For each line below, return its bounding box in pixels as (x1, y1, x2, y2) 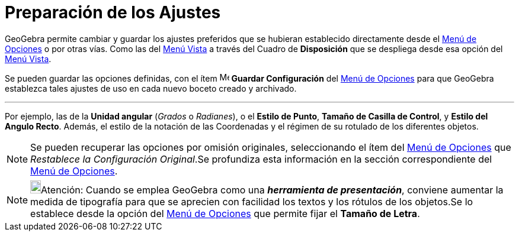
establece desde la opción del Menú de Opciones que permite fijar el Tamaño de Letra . (30, 207, 420, 219)
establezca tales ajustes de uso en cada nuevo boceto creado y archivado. (5, 83, 297, 93)
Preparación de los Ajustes (5, 2, 221, 22)
